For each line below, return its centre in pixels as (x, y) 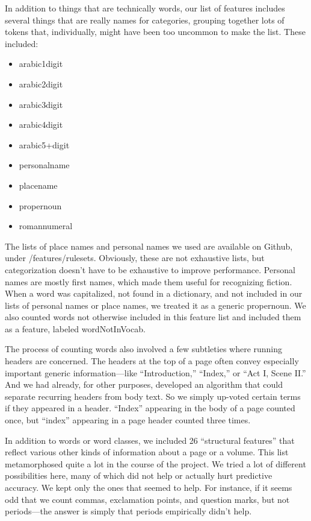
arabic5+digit (44, 144)
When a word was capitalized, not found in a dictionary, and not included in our (154, 293)
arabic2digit (41, 84)
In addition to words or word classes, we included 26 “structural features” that (150, 440)
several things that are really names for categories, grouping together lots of (145, 20)
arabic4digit (41, 125)
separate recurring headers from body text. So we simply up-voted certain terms (153, 396)
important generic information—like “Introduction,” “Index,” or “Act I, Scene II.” (155, 372)
